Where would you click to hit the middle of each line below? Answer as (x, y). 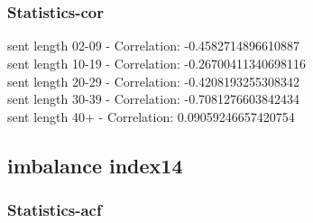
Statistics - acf (55, 210)
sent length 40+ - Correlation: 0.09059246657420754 (151, 116)
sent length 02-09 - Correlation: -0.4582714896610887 (154, 46)
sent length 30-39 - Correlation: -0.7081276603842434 (154, 99)
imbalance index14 (95, 165)
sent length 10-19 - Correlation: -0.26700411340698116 (157, 63)
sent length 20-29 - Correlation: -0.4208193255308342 (154, 81)
